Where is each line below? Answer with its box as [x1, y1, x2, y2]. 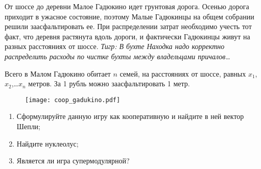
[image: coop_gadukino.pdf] [25, 96, 121, 104]
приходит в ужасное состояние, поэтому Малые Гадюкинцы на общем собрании [5, 11, 254, 21]
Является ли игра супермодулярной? [16, 155, 130, 166]
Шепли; [16, 121, 40, 131]
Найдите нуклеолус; [16, 138, 79, 149]
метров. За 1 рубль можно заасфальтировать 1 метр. [28, 78, 190, 89]
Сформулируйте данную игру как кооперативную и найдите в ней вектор [16, 111, 244, 122]
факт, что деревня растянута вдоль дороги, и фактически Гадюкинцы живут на [5, 31, 250, 41]
